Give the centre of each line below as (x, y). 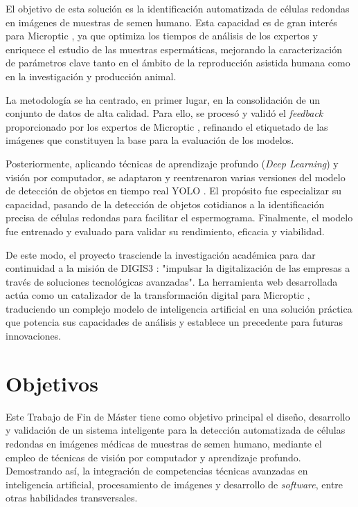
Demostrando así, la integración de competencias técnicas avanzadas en (157, 471)
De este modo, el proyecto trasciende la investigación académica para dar (161, 254)
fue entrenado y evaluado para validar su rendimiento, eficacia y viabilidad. (165, 231)
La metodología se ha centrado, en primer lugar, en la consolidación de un (163, 99)
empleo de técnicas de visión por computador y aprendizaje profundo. (153, 457)
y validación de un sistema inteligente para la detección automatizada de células (176, 430)
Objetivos (52, 383)
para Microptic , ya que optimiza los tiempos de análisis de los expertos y (162, 36)
